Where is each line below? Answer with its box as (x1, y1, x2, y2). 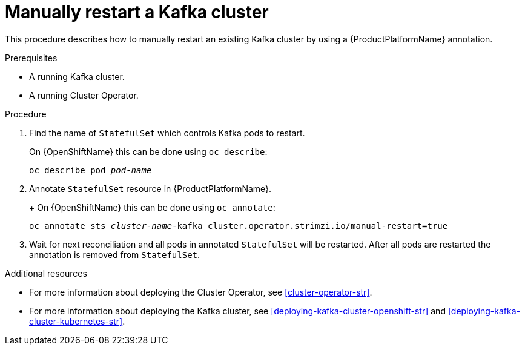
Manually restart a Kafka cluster (5, 2, 269, 22)
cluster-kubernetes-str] (29, 315, 123, 326)
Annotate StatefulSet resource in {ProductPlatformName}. (29, 183, 272, 194)
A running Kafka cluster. (29, 71, 125, 82)
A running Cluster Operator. (29, 90, 139, 101)
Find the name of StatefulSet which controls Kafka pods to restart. (29, 127, 305, 138)
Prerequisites (5, 52, 58, 63)
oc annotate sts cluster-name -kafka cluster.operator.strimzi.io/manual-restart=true (29, 220, 448, 231)
